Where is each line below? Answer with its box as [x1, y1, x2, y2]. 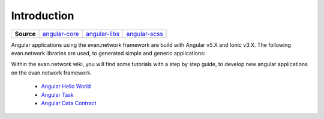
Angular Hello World [41, 83, 91, 90]
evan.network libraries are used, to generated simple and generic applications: [11, 49, 206, 56]
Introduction [11, 9, 74, 22]
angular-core [42, 29, 79, 38]
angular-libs [86, 29, 120, 38]
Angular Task [41, 91, 74, 99]
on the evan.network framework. [11, 69, 92, 76]
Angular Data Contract [41, 99, 97, 106]
